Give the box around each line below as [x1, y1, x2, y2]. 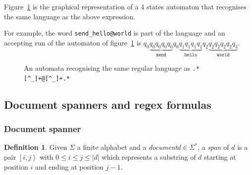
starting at [204, 151, 236, 162]
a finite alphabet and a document [77, 142, 178, 152]
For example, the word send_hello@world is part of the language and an [4, 28, 225, 38]
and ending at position [35, 161, 104, 172]
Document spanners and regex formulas [4, 96, 211, 112]
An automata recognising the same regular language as [24, 63, 190, 73]
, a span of [198, 142, 229, 152]
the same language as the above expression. [4, 11, 136, 21]
